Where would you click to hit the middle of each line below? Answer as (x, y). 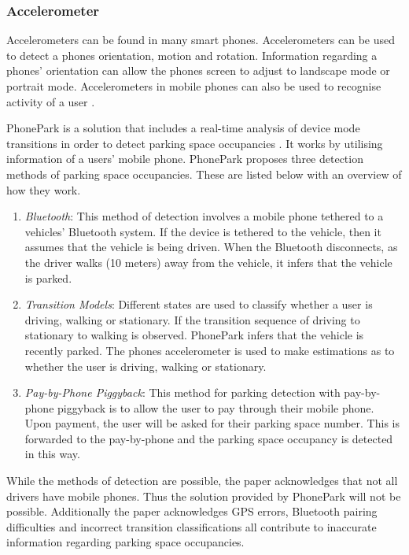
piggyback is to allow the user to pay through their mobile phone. (216, 407)
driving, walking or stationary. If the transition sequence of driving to (192, 319)
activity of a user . (51, 101)
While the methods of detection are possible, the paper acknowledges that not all (202, 481)
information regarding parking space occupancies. (125, 542)
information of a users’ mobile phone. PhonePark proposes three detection (185, 159)
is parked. (48, 277)
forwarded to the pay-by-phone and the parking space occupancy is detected (209, 438)
